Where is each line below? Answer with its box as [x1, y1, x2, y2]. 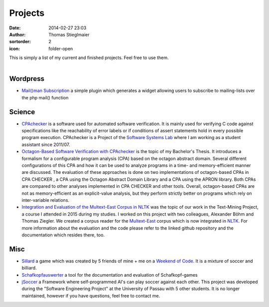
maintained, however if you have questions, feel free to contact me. [21, 293, 160, 299]
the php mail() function [21, 94, 69, 100]
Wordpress [9, 75, 45, 83]
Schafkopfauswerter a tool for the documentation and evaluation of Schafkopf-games [21, 272, 198, 278]
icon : [9, 45, 20, 52]
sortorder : [9, 39, 31, 45]
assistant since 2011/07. [21, 142, 70, 148]
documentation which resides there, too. [21, 231, 105, 238]
